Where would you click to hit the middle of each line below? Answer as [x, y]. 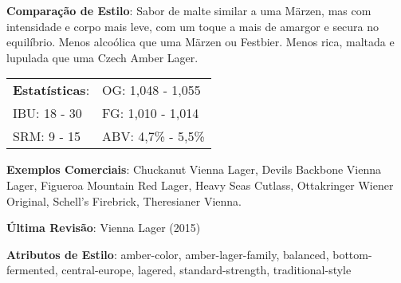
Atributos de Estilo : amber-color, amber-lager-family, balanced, [168, 254]
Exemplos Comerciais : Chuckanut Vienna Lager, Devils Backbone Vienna [194, 169]
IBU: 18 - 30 [47, 113]
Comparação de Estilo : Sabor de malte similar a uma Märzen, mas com [189, 10]
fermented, [32, 270]
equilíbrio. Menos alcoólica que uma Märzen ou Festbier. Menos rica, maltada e [200, 42]
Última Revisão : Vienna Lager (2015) [104, 228]
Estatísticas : [51, 90]
